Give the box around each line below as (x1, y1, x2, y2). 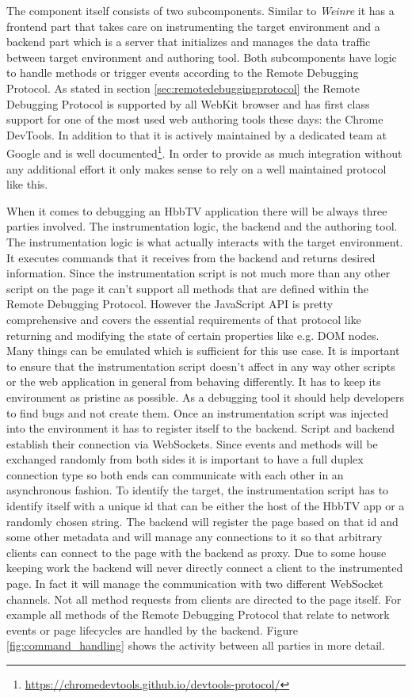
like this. (6, 176, 48, 193)
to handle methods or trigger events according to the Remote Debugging (6, 64, 359, 81)
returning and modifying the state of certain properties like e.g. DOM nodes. (6, 326, 380, 343)
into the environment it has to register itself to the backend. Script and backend (6, 420, 395, 437)
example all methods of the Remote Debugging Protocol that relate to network (6, 606, 390, 623)
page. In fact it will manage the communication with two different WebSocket (6, 575, 383, 592)
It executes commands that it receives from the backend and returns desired (6, 249, 376, 265)
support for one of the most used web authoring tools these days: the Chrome (6, 111, 383, 128)
